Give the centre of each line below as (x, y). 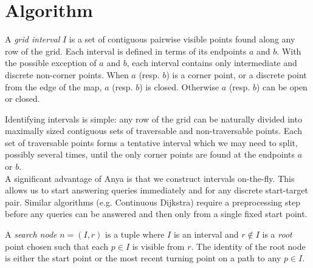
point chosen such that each (57, 246)
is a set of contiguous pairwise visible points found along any (182, 39)
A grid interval (33, 39)
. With (289, 51)
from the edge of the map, (53, 86)
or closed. (22, 99)
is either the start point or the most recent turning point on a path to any (143, 258)
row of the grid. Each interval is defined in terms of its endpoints (126, 51)
